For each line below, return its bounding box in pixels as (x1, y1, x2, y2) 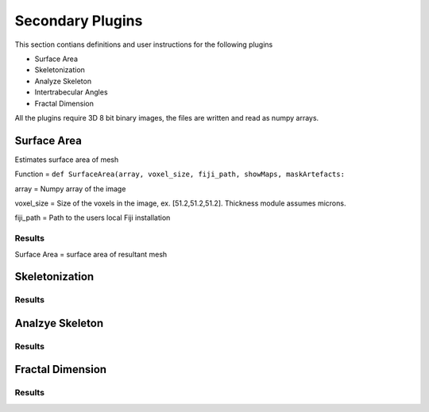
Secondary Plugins (14, 12, 143, 29)
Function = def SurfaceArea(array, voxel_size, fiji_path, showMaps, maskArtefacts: (14, 169, 346, 179)
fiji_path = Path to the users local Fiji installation (14, 213, 171, 222)
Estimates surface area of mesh (14, 155, 119, 164)
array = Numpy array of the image (14, 183, 126, 194)
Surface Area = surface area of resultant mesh (14, 249, 168, 259)
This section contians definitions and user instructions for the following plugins (14, 40, 273, 49)
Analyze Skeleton (34, 76, 91, 86)
